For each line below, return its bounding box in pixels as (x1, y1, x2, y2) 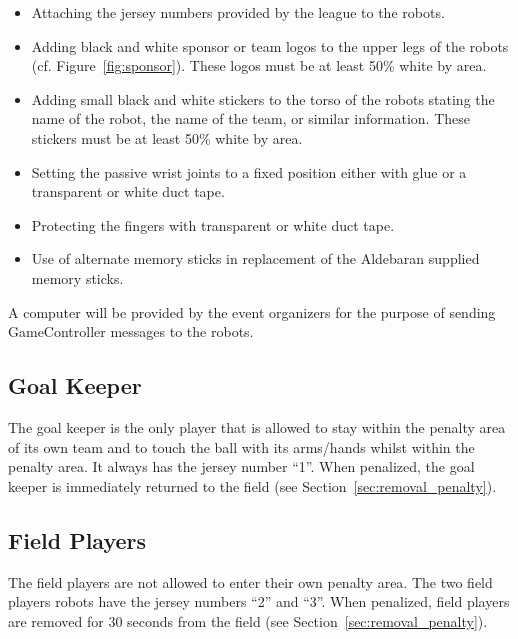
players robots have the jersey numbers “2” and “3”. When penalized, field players (8, 591, 510, 612)
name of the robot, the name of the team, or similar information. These (31, 108, 470, 129)
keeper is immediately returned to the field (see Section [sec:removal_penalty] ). (8, 475, 497, 496)
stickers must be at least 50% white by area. (31, 127, 303, 148)
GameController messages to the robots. (8, 321, 254, 342)
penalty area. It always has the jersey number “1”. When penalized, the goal (8, 456, 475, 477)
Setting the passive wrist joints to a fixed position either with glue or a (31, 161, 467, 182)
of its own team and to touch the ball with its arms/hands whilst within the (8, 436, 475, 457)
